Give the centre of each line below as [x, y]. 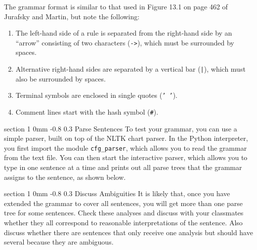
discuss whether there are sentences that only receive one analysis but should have [128, 232]
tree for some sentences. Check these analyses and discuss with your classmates [124, 213]
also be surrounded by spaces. [61, 78]
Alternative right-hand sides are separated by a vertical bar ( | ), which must [130, 69]
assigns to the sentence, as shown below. [65, 177]
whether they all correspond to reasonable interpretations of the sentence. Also [123, 222]
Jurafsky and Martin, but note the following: [72, 16]
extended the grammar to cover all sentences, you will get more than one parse [123, 203]
